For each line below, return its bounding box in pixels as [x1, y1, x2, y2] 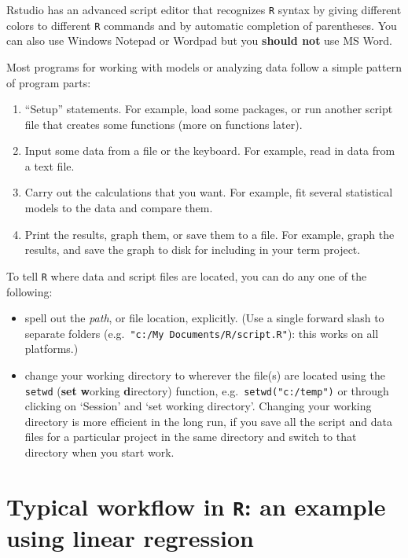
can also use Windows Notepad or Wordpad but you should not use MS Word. [6, 32, 392, 49]
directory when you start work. [24, 443, 175, 460]
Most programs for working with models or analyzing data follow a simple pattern [6, 58, 402, 75]
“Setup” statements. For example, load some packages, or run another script [24, 101, 393, 117]
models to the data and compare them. [24, 200, 213, 216]
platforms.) [24, 340, 79, 357]
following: [6, 283, 53, 299]
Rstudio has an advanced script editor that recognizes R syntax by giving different [6, 2, 402, 17]
